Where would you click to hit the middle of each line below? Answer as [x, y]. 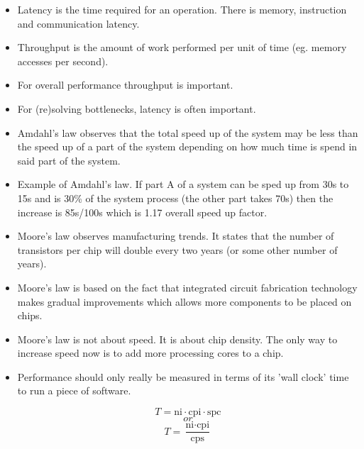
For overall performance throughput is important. [125, 85]
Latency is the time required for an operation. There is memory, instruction [182, 9]
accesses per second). [63, 61]
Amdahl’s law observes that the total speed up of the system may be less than [188, 132]
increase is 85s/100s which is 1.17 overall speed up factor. [142, 212]
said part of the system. [69, 160]
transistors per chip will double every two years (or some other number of [177, 249]
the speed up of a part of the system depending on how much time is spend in [187, 146]
